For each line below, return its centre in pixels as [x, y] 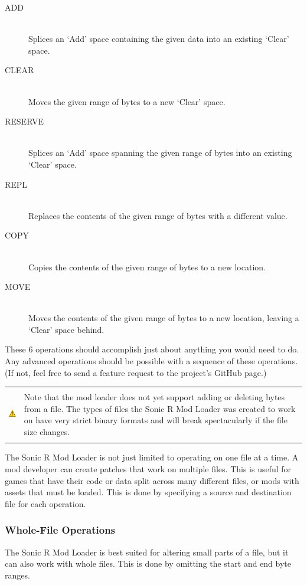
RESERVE [24, 121]
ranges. [17, 575]
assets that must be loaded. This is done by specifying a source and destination [148, 492]
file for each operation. [45, 503]
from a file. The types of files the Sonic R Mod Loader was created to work [160, 408]
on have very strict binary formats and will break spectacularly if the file [156, 420]
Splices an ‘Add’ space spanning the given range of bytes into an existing [160, 153]
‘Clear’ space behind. [66, 329]
